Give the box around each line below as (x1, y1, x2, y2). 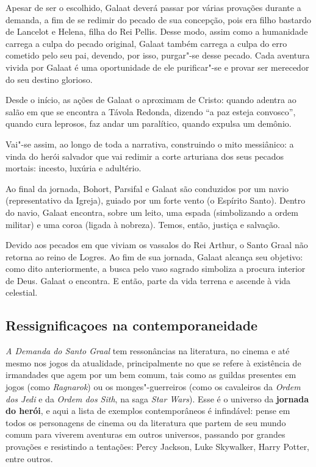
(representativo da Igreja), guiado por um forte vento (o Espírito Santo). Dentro (5, 194, 306, 207)
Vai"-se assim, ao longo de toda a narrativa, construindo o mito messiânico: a (5, 137, 294, 150)
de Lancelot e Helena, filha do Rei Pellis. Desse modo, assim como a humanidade (5, 25, 308, 38)
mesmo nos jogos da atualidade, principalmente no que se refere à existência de (5, 356, 301, 369)
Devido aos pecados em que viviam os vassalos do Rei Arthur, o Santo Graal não (5, 238, 308, 251)
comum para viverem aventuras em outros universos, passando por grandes (5, 428, 285, 441)
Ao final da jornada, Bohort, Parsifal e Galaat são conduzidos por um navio (5, 182, 289, 194)
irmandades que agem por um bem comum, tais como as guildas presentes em (5, 368, 296, 381)
